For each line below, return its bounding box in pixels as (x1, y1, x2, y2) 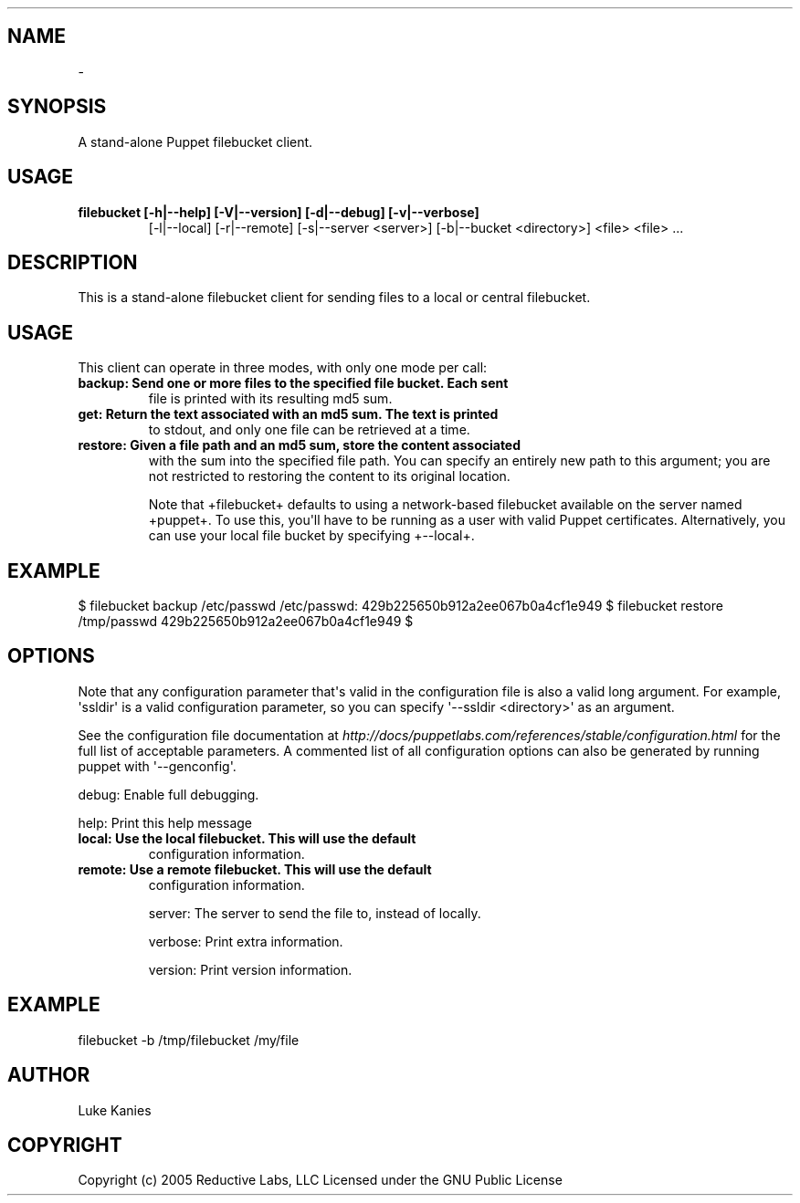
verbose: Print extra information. (148, 933, 343, 949)
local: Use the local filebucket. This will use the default (78, 830, 416, 846)
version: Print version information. (148, 961, 353, 978)
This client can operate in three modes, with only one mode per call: (78, 360, 488, 376)
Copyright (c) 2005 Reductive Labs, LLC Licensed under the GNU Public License (78, 1172, 563, 1188)
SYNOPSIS (7, 95, 107, 119)
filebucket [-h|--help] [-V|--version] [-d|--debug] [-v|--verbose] (78, 204, 479, 220)
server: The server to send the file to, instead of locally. (148, 905, 481, 921)
